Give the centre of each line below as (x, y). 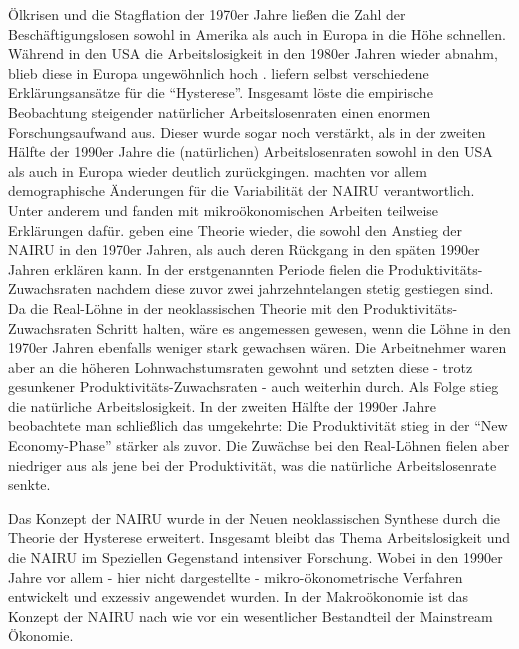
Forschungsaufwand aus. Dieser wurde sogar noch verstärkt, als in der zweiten (247, 131)
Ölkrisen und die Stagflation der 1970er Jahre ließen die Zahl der (207, 14)
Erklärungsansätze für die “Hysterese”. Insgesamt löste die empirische (220, 92)
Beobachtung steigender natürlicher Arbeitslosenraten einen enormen (219, 111)
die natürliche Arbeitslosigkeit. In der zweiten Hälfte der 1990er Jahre (222, 405)
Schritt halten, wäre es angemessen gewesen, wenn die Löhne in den (303, 327)
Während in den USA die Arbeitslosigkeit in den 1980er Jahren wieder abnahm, (253, 53)
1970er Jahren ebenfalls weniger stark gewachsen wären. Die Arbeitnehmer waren (257, 347)
